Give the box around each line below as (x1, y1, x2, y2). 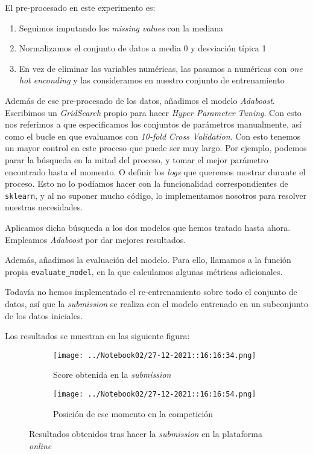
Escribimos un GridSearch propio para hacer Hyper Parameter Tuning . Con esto (5, 106, 302, 118)
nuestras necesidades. (5, 201, 83, 213)
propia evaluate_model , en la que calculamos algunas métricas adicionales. (5, 265, 283, 277)
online (29, 439, 52, 452)
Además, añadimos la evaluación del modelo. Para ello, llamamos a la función (5, 253, 291, 266)
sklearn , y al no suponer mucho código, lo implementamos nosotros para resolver (5, 189, 307, 201)
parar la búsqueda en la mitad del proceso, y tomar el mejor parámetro (5, 153, 268, 166)
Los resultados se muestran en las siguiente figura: (5, 329, 190, 342)
